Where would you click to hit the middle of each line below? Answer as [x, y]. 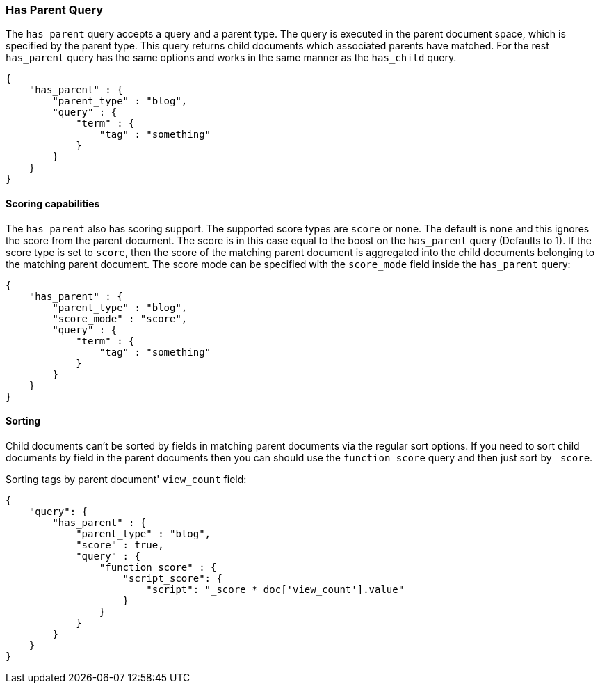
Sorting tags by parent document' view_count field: [126, 479]
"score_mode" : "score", [120, 318]
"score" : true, [120, 545]
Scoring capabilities [53, 203]
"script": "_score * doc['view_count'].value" [275, 589]
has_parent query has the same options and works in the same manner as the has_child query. [231, 58]
